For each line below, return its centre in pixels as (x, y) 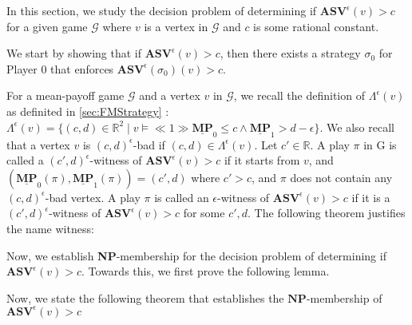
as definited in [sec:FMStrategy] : (88, 111)
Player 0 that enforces (60, 68)
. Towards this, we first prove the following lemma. (206, 271)
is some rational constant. (316, 26)
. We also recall (357, 127)
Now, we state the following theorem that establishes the (145, 297)
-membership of (344, 297)
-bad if (149, 144)
